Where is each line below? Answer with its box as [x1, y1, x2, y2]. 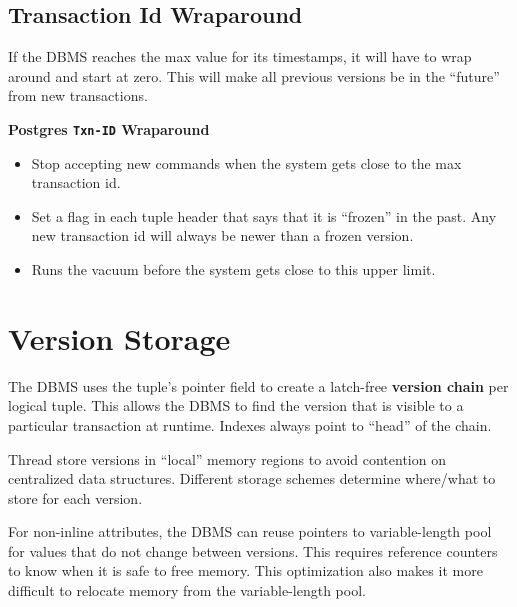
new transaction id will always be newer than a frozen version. [31, 225, 414, 246]
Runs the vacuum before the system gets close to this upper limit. [31, 259, 436, 280]
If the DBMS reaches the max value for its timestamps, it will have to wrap [8, 46, 472, 67]
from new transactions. [8, 85, 148, 106]
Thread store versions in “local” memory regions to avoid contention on [8, 448, 446, 469]
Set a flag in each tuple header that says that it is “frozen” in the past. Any [31, 205, 497, 226]
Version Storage [8, 317, 231, 358]
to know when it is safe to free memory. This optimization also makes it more [8, 560, 483, 581]
